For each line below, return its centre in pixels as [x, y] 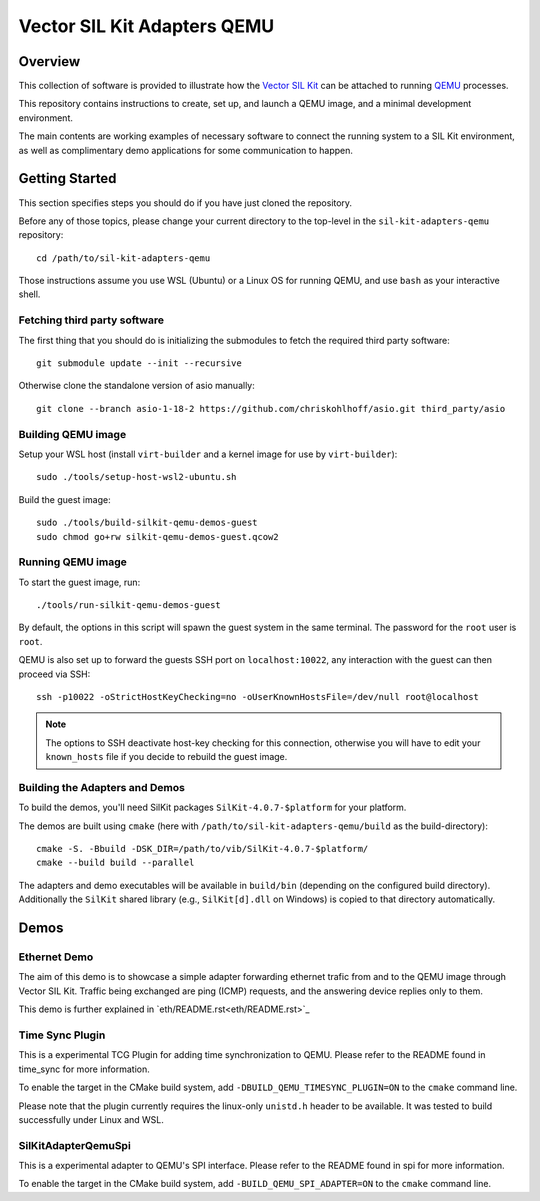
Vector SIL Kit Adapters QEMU [146, 26]
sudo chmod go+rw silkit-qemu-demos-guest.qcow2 [157, 536]
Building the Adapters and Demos [101, 787]
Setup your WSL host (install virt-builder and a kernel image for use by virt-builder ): [208, 454]
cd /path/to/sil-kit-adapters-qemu [123, 258]
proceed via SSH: [54, 674]
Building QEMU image [72, 434]
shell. [29, 294]
